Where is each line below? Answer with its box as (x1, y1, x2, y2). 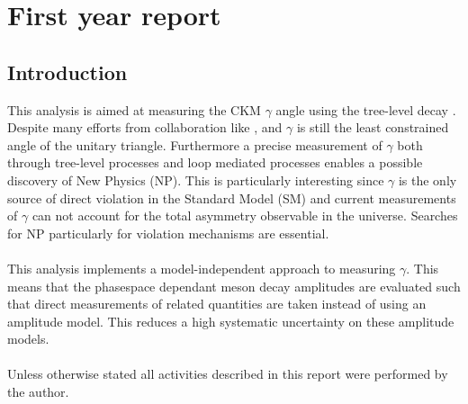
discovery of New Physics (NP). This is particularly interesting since (7, 170, 384, 189)
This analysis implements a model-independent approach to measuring (7, 258, 396, 277)
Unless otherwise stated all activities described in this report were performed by (7, 364, 448, 383)
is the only (398, 170, 457, 189)
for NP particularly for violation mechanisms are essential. (7, 223, 329, 242)
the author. (7, 382, 69, 401)
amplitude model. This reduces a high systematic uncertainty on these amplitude (7, 311, 454, 330)
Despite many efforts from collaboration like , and (7, 118, 283, 137)
